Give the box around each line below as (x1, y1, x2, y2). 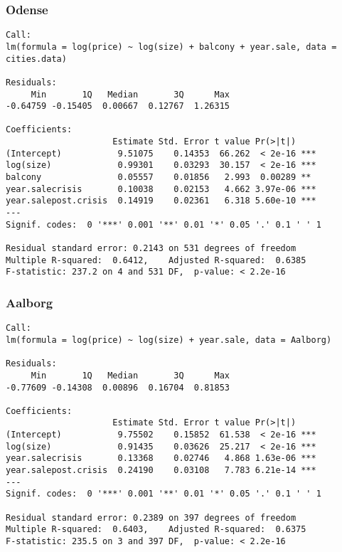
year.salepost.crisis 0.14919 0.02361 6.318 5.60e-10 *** (6, 196, 316, 206)
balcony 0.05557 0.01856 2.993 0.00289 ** (6, 172, 311, 183)
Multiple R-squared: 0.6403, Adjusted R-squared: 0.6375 (6, 524, 306, 535)
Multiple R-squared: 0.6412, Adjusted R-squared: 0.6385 (6, 255, 306, 265)
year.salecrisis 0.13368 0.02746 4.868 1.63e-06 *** (6, 453, 316, 464)
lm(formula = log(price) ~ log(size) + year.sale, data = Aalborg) (6, 334, 332, 345)
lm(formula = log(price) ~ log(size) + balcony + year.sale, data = (6, 41, 337, 52)
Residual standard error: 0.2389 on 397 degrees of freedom (6, 512, 296, 523)
